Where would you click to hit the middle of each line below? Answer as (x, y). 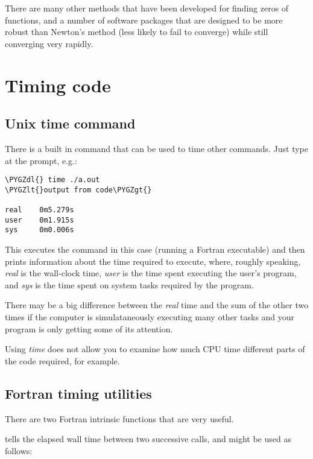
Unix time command (70, 123)
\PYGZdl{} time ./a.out (52, 180)
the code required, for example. (62, 360)
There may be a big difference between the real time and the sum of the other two (157, 305)
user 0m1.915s (40, 220)
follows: (19, 450)
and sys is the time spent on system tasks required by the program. (129, 284)
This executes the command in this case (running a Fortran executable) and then (155, 249)
